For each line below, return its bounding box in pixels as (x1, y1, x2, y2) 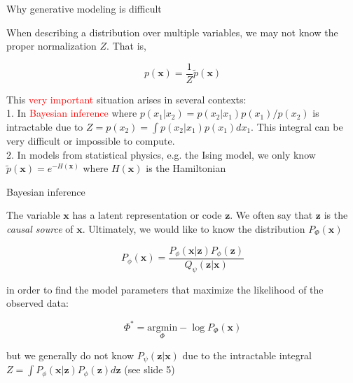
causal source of (6, 222, 74, 236)
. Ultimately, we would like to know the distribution (82, 222, 305, 236)
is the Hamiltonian (146, 161, 226, 175)
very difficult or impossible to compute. (6, 133, 175, 148)
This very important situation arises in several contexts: (6, 92, 247, 106)
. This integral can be (251, 120, 343, 134)
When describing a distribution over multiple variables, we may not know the (6, 24, 338, 39)
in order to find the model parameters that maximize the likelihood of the (6, 282, 324, 296)
